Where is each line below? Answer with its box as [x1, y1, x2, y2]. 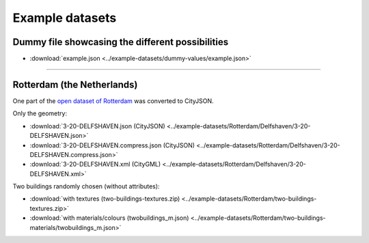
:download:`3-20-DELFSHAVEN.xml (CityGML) [29, 160, 161, 169]
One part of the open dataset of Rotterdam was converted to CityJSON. [12, 96, 215, 105]
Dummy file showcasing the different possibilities [12, 36, 229, 48]
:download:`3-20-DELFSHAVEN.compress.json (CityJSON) [29, 141, 195, 149]
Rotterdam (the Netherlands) [12, 78, 138, 90]
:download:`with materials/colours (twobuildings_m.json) [29, 214, 189, 222]
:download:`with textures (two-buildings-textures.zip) [29, 195, 180, 203]
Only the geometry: [12, 109, 68, 117]
